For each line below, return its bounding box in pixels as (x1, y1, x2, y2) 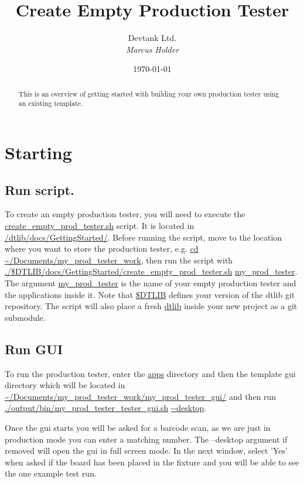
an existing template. (18, 98, 83, 108)
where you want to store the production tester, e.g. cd (5, 242, 199, 255)
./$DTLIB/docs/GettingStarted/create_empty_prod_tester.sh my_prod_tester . (5, 265, 298, 278)
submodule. (5, 311, 46, 323)
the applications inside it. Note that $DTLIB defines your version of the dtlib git (5, 288, 295, 300)
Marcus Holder (125, 43, 179, 55)
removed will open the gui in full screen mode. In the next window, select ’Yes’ (5, 444, 288, 457)
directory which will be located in (5, 379, 125, 391)
